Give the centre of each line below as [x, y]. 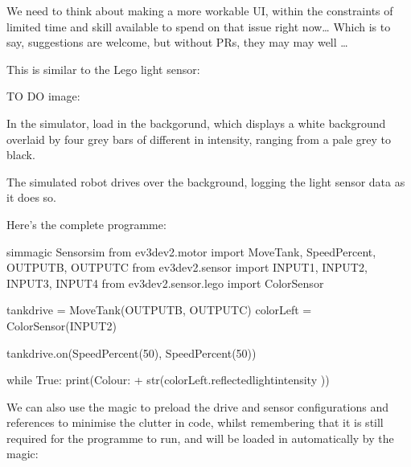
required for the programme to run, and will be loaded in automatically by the [200, 438]
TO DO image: [43, 96]
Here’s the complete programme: [86, 224]
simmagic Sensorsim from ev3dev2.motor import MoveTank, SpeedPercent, [191, 251]
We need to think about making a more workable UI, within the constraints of [200, 10]
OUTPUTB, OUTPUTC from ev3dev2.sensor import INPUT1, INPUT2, [187, 267]
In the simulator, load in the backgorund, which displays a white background [196, 123]
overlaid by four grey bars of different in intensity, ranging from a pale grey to [199, 139]
